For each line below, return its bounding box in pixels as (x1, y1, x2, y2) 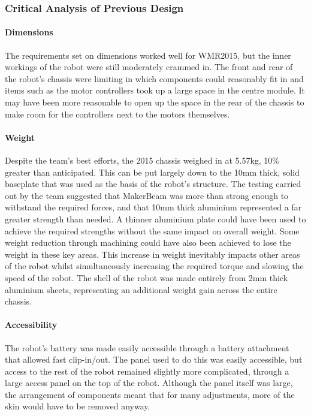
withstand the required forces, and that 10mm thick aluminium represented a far (5, 201, 302, 213)
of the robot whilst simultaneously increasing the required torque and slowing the (5, 260, 304, 272)
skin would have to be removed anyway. (5, 400, 150, 412)
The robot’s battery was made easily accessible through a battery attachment (5, 341, 289, 354)
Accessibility (5, 318, 58, 331)
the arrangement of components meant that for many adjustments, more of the (5, 388, 295, 400)
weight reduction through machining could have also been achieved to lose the (5, 236, 291, 249)
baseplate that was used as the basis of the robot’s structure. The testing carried (5, 177, 301, 190)
